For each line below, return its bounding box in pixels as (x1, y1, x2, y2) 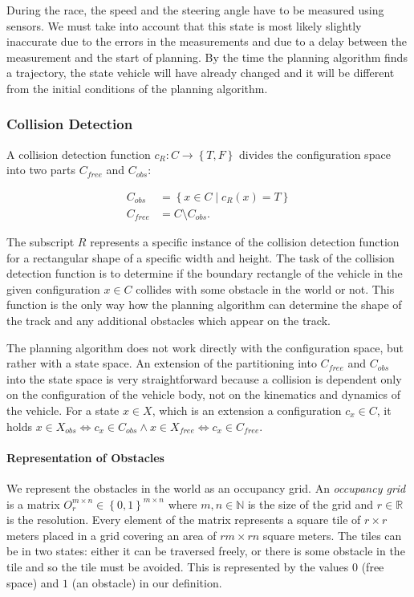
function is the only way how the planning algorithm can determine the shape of (6, 296, 402, 313)
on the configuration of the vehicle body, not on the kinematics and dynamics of (6, 386, 401, 403)
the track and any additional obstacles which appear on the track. (6, 312, 331, 328)
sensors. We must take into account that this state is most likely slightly (6, 17, 362, 34)
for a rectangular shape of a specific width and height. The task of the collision (6, 249, 395, 266)
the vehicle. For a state (6, 401, 120, 418)
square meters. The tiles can (262, 526, 402, 543)
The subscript (6, 234, 75, 250)
